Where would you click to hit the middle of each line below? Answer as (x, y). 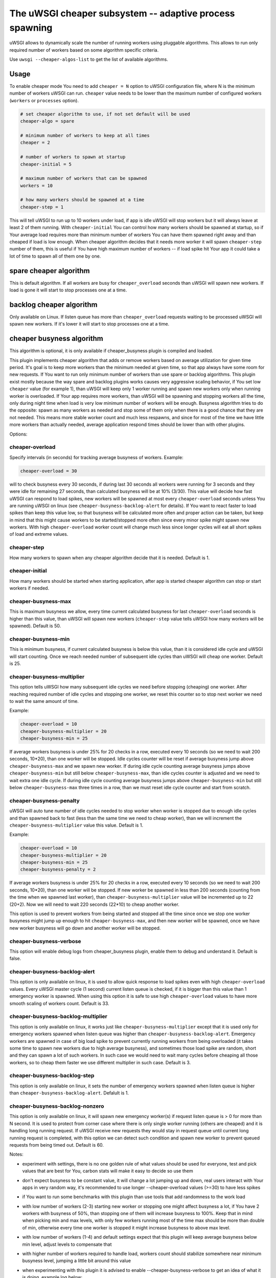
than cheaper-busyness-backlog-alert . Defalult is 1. (69, 1093)
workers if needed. (29, 588)
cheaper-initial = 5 (46, 164)
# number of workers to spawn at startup (73, 157)
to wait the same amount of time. (44, 701)
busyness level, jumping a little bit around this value (77, 1261)
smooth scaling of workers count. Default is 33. (59, 1003)
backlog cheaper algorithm (53, 304)
